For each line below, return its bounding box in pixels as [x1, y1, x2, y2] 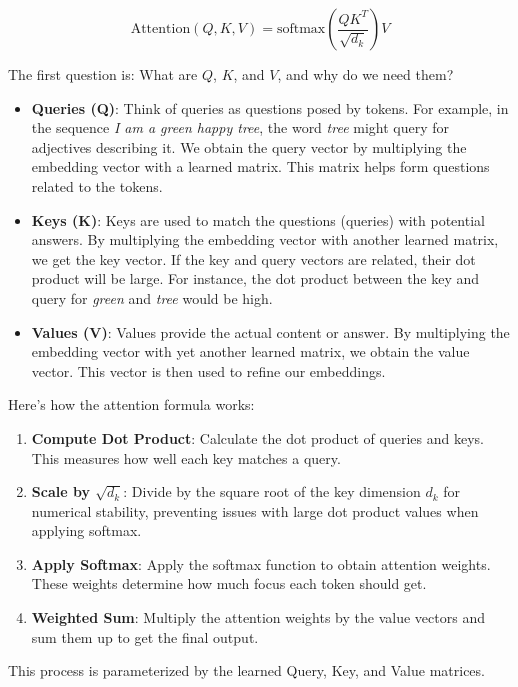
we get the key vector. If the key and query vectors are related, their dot [31, 248, 476, 269]
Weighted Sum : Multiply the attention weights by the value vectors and [31, 607, 485, 628]
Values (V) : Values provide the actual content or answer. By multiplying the [31, 321, 510, 342]
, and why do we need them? [277, 64, 454, 84]
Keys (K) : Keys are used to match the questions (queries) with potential [31, 209, 485, 230]
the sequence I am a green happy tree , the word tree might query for [31, 117, 449, 138]
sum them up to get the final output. [31, 626, 259, 647]
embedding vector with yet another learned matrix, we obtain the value [31, 341, 470, 362]
